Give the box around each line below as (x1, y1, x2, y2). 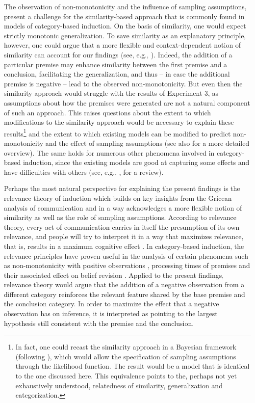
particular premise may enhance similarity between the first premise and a (4, 59, 228, 69)
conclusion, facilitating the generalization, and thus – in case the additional (4, 69, 230, 79)
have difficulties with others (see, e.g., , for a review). (4, 166, 164, 177)
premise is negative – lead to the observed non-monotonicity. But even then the (4, 78, 243, 88)
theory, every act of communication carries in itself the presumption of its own (4, 221, 240, 232)
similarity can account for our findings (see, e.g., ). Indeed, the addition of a (4, 49, 232, 59)
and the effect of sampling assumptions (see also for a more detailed (45, 137, 250, 148)
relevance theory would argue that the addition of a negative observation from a (4, 279, 245, 290)
